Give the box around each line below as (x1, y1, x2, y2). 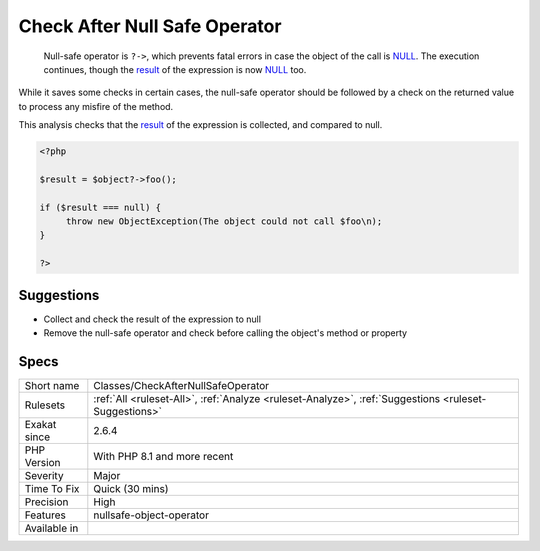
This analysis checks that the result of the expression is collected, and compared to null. (18, 119, 383, 131)
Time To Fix (24, 482, 80, 496)
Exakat (24, 418, 57, 432)
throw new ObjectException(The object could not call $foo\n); (65, 216, 383, 227)
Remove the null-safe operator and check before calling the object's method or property (43, 327, 408, 339)
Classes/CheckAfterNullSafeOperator (93, 379, 270, 393)
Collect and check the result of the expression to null (43, 313, 262, 325)
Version (24, 456, 61, 470)
